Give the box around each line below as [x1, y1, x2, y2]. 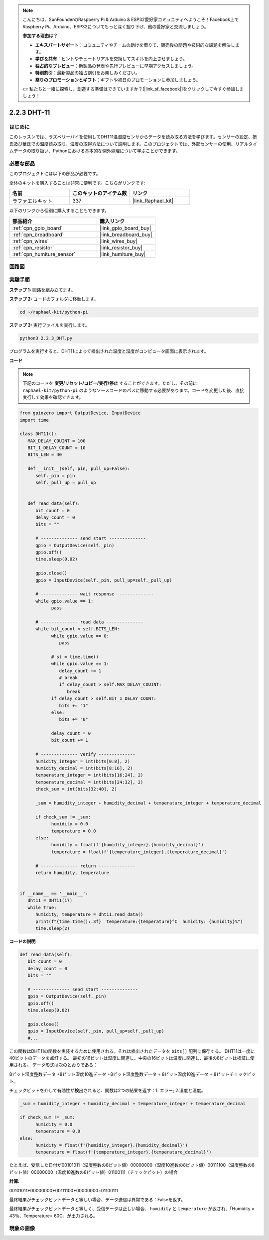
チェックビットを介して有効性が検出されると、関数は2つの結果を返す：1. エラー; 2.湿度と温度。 [9, 1087, 206, 1093]
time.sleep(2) [35, 926, 70, 931]
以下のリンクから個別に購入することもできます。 [9, 208, 110, 214]
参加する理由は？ [22, 33, 58, 39]
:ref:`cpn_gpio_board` [12, 225, 63, 231]
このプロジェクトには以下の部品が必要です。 [9, 171, 101, 177]
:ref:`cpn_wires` [12, 237, 49, 244]
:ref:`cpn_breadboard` [12, 231, 64, 238]
